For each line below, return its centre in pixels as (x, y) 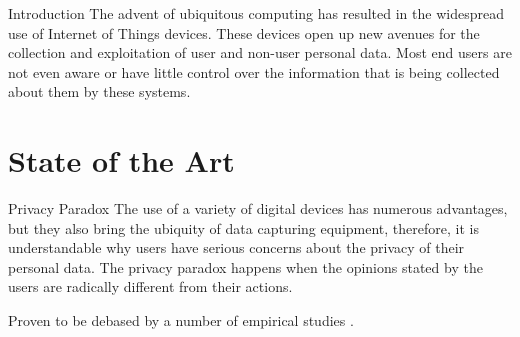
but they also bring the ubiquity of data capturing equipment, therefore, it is (243, 227)
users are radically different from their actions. (150, 286)
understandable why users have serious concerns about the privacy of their (236, 247)
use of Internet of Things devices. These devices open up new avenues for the (244, 32)
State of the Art (121, 160)
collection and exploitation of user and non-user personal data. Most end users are (260, 52)
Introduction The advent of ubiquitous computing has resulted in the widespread (256, 13)
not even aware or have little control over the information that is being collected (254, 71)
